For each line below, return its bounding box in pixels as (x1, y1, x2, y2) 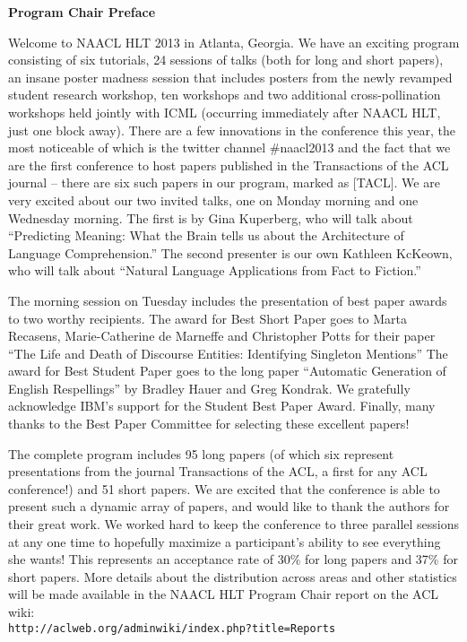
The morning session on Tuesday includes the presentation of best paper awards (8, 291, 447, 309)
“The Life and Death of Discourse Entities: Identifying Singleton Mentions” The (8, 343, 448, 362)
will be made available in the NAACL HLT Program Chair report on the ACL (8, 585, 439, 603)
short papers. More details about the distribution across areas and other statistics (8, 567, 457, 586)
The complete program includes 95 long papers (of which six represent (8, 444, 394, 463)
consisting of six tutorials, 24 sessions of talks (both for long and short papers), (8, 50, 444, 69)
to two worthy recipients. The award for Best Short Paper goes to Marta (8, 308, 407, 327)
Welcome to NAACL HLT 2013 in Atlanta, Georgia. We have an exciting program (8, 32, 460, 51)
